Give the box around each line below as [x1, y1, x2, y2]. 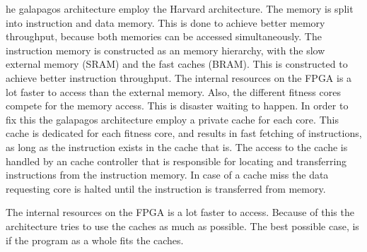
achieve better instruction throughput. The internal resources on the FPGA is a [6, 70, 352, 85]
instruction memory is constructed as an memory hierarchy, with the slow [6, 42, 325, 57]
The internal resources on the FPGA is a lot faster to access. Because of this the [6, 205, 354, 220]
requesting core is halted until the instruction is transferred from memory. [6, 181, 326, 196]
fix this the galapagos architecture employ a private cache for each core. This [6, 112, 339, 126]
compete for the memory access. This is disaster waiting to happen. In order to [6, 98, 349, 113]
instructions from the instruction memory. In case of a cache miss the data [6, 167, 329, 182]
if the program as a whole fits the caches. [6, 232, 184, 247]
